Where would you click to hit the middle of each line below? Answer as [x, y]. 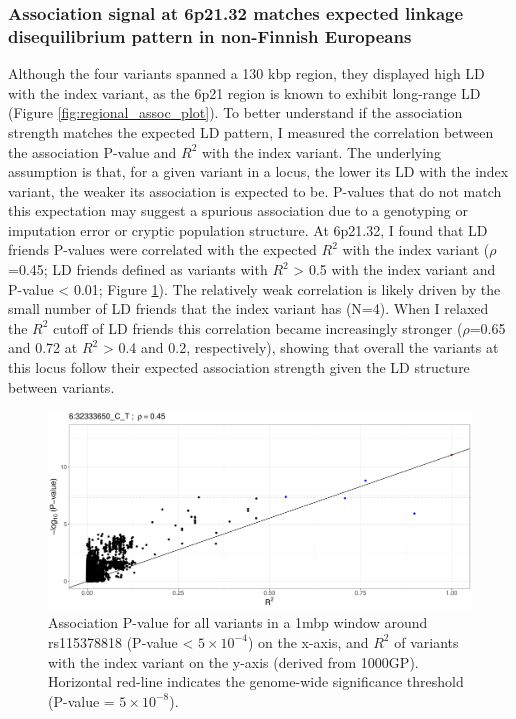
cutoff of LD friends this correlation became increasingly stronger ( [258, 327]
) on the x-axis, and [308, 641]
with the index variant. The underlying [321, 151]
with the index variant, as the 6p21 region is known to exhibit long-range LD [244, 92]
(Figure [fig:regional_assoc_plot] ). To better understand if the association [235, 112]
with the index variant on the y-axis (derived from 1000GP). [233, 661]
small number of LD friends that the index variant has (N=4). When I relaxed [248, 308]
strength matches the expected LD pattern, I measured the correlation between [251, 131]
